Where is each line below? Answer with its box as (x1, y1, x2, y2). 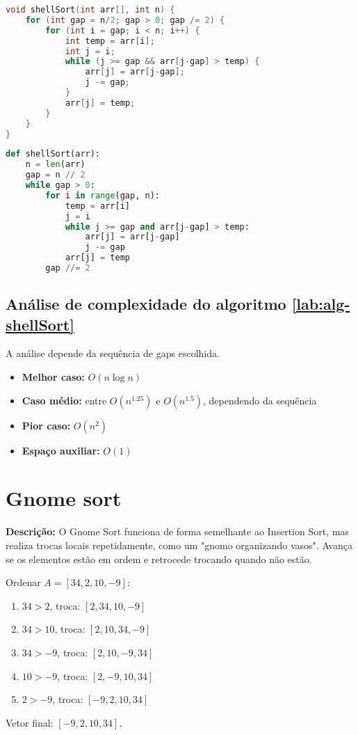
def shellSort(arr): (6, 149, 101, 159)
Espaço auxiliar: (22, 443, 100, 457)
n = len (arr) (25, 159, 86, 170)
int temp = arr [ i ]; (65, 35, 155, 46)
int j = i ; (65, 46, 115, 56)
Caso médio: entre (22, 393, 107, 407)
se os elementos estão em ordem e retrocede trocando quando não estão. (6, 551, 312, 566)
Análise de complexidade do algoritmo (6, 293, 286, 315)
